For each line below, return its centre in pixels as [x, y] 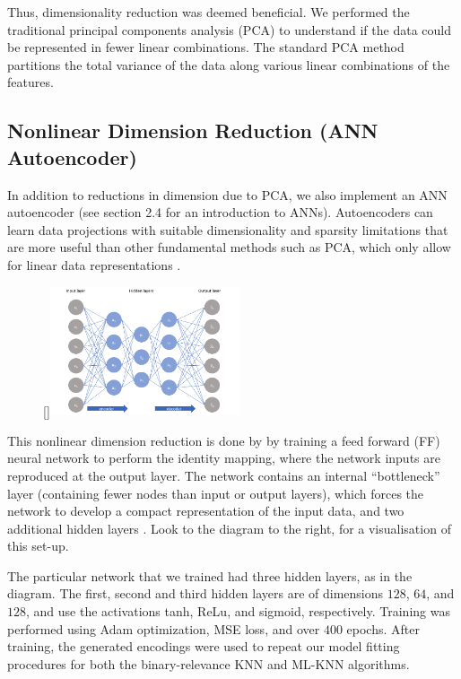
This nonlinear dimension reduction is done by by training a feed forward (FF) [224, 440]
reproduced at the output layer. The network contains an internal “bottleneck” [224, 475]
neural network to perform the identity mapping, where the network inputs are [224, 458]
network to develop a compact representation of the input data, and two [206, 511]
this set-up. [38, 546]
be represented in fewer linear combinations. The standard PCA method [206, 47]
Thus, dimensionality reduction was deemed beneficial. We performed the [209, 12]
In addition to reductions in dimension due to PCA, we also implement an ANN [227, 194]
